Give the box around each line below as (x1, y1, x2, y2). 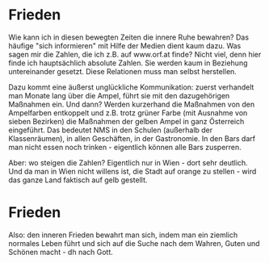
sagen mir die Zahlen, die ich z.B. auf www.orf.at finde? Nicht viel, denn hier (8, 49, 262, 59)
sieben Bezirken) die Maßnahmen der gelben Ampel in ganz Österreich (8, 116, 245, 126)
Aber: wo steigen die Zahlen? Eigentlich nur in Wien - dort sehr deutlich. (8, 157, 248, 167)
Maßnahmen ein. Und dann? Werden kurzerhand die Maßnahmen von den (8, 99, 255, 109)
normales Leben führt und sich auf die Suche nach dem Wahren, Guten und (8, 238, 260, 248)
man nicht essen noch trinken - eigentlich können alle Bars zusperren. (8, 142, 242, 152)
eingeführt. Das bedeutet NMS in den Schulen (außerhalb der (8, 125, 213, 135)
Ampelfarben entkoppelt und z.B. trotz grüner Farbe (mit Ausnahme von (8, 107, 248, 118)
